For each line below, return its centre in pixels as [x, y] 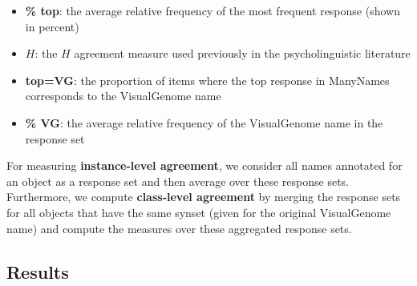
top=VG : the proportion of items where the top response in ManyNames [207, 80]
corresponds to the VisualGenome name [123, 96]
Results [38, 271]
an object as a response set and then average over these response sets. [178, 181]
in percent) [52, 26]
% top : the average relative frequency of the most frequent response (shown [213, 10]
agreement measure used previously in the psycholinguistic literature [242, 53]
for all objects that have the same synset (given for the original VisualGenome [199, 212]
